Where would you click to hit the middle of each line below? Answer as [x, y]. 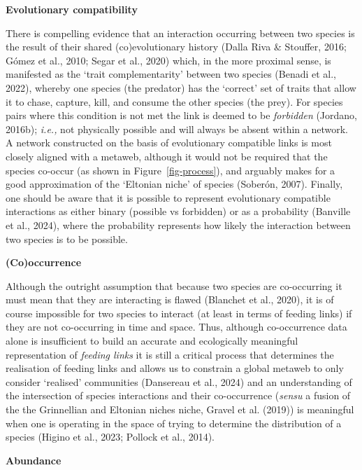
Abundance [34, 460]
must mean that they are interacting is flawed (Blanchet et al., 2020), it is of [170, 299]
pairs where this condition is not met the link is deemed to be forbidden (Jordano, [182, 115]
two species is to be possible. [67, 239]
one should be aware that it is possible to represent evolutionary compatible [168, 197]
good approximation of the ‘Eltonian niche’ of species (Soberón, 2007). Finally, [174, 184]
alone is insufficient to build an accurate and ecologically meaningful [152, 341]
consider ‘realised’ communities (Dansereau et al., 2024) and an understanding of [179, 381]
